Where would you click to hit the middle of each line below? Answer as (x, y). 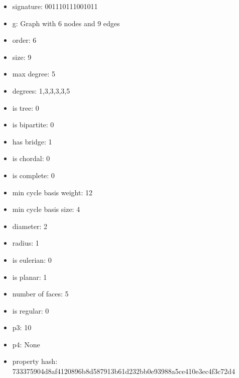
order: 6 (24, 40)
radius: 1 (26, 243)
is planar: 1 (30, 277)
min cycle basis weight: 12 (52, 192)
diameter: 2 (30, 226)
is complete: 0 (33, 175)
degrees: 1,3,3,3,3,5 (41, 90)
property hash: (35, 361)
